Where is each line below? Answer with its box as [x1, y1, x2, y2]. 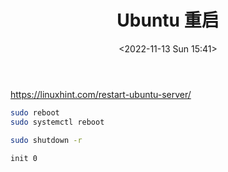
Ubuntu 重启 [116, 9, 220, 32]
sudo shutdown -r [10, 135, 83, 145]
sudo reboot [10, 107, 60, 118]
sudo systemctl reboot [10, 117, 105, 127]
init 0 [10, 153, 38, 163]
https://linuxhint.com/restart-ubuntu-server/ [10, 88, 192, 100]
